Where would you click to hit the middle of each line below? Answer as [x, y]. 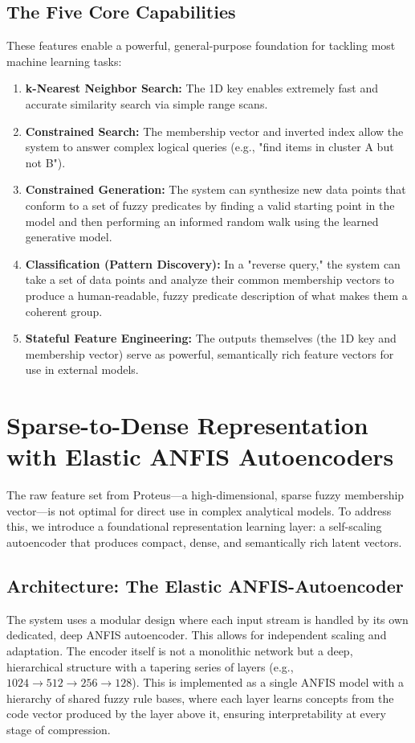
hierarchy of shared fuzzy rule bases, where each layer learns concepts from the [200, 698]
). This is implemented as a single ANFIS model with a [268, 682]
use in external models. [82, 369]
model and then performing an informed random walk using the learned [202, 221]
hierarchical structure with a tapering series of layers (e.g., [150, 666]
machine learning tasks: [64, 61]
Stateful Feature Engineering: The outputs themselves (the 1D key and [211, 338]
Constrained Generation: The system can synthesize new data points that [216, 189]
